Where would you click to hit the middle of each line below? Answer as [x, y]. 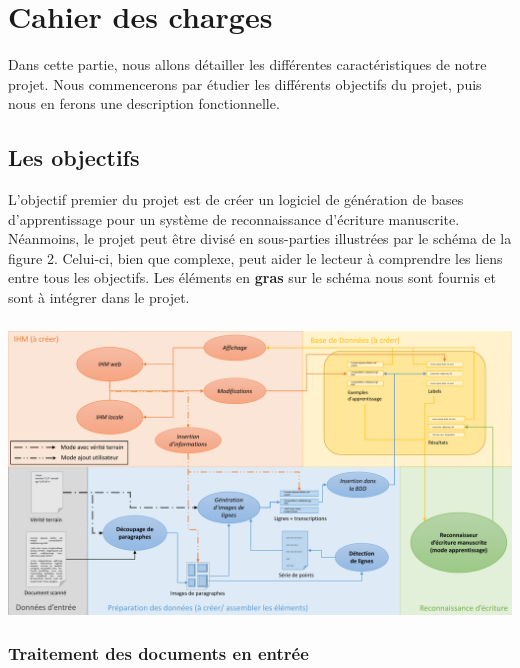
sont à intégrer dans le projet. [99, 297]
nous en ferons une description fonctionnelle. [144, 103]
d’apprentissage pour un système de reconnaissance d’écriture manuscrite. [234, 218]
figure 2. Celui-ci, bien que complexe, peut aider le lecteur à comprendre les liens [255, 257]
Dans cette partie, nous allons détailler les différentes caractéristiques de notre [247, 64]
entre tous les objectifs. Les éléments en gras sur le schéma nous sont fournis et [252, 277]
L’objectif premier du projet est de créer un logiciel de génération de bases [236, 199]
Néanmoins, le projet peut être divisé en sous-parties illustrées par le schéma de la [260, 238]
